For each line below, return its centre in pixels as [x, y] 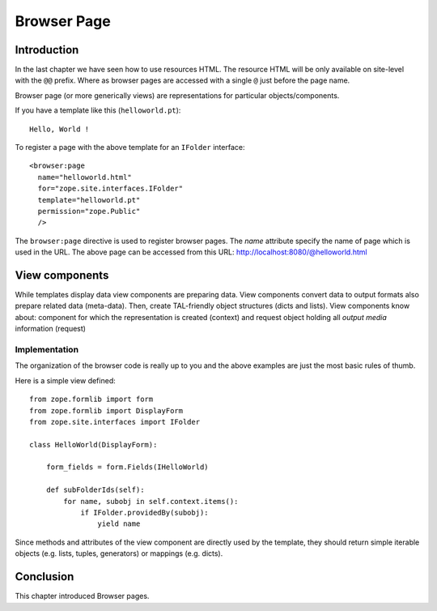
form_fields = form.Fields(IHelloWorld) [127, 467]
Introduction [47, 50]
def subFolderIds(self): [95, 490]
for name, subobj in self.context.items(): [151, 501]
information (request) [51, 329]
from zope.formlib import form [91, 399]
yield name [119, 524]
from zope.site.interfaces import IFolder [115, 422]
